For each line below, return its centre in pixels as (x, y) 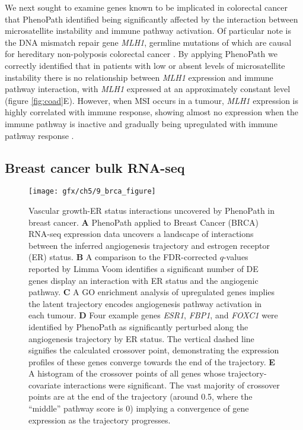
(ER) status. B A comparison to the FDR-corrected (123, 257)
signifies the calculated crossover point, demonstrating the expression (154, 350)
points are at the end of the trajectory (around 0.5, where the (141, 396)
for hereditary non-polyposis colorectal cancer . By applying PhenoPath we (141, 54)
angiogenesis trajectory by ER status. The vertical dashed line (141, 338)
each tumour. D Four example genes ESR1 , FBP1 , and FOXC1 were (153, 315)
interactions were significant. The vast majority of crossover (172, 385)
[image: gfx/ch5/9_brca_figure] (92, 192)
